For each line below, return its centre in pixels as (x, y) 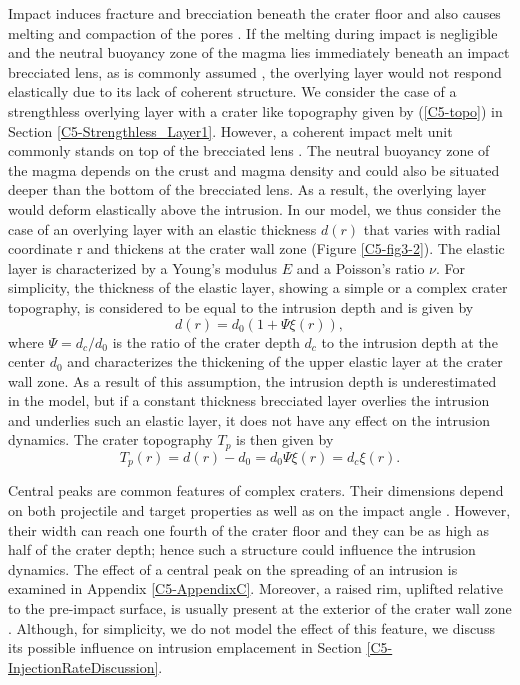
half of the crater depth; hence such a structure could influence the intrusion (242, 549)
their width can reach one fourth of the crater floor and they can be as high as (249, 529)
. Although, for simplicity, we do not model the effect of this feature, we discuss (251, 627)
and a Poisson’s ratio (360, 267)
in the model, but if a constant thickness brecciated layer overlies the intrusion (249, 400)
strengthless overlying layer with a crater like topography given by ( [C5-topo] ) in (255, 110)
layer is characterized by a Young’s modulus (143, 267)
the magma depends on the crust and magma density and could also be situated (254, 169)
